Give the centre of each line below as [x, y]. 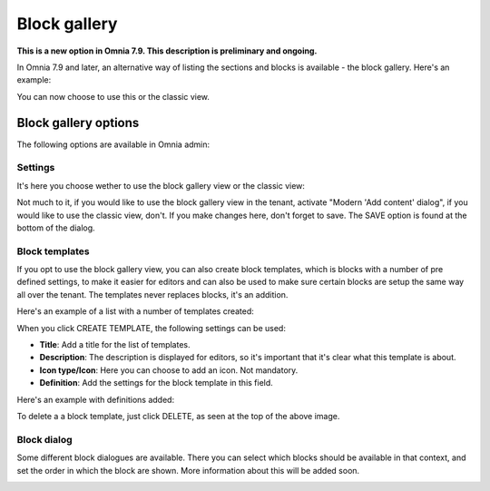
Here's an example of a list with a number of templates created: [135, 311]
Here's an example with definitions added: [96, 399]
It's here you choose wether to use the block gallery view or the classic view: [161, 185]
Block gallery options [78, 123]
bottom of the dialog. [56, 228]
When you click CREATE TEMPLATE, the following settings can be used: [151, 328]
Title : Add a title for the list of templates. [115, 345]
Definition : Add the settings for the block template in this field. [157, 383]
